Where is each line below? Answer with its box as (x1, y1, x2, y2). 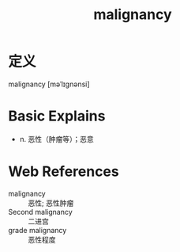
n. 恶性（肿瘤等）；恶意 (19, 134, 95, 143)
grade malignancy (8, 225, 67, 235)
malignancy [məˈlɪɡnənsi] (8, 79, 90, 89)
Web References (8, 162, 120, 181)
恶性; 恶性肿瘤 (28, 198, 74, 208)
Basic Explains (8, 107, 106, 125)
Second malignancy (8, 207, 73, 216)
